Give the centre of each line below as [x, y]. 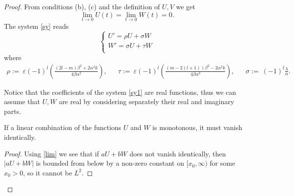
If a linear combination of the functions [63, 127]
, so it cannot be [48, 172]
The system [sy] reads [36, 26]
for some [222, 163]
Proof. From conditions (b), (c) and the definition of [82, 6]
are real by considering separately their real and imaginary [147, 101]
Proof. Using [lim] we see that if [52, 153]
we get [186, 6]
